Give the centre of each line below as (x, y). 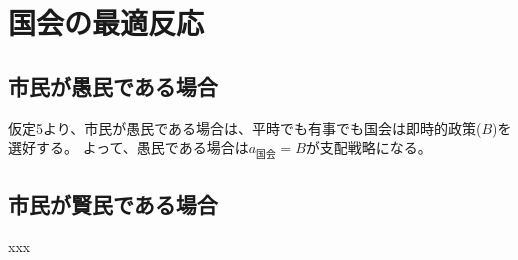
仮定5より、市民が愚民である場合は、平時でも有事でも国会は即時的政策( (245, 127)
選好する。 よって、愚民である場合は (128, 147)
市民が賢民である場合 (113, 203)
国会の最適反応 (106, 22)
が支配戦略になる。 (368, 147)
